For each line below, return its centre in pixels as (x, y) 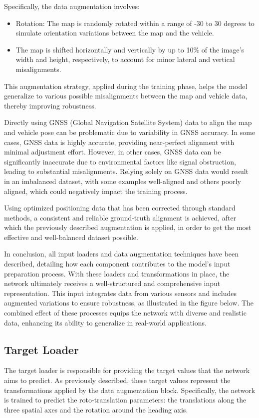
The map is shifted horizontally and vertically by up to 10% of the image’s (130, 49)
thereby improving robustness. (50, 105)
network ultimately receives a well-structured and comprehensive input (112, 283)
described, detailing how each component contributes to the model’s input (117, 264)
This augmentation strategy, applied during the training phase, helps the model (126, 86)
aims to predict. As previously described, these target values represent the (117, 380)
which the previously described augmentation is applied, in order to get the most (128, 227)
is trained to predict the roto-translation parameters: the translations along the (125, 400)
